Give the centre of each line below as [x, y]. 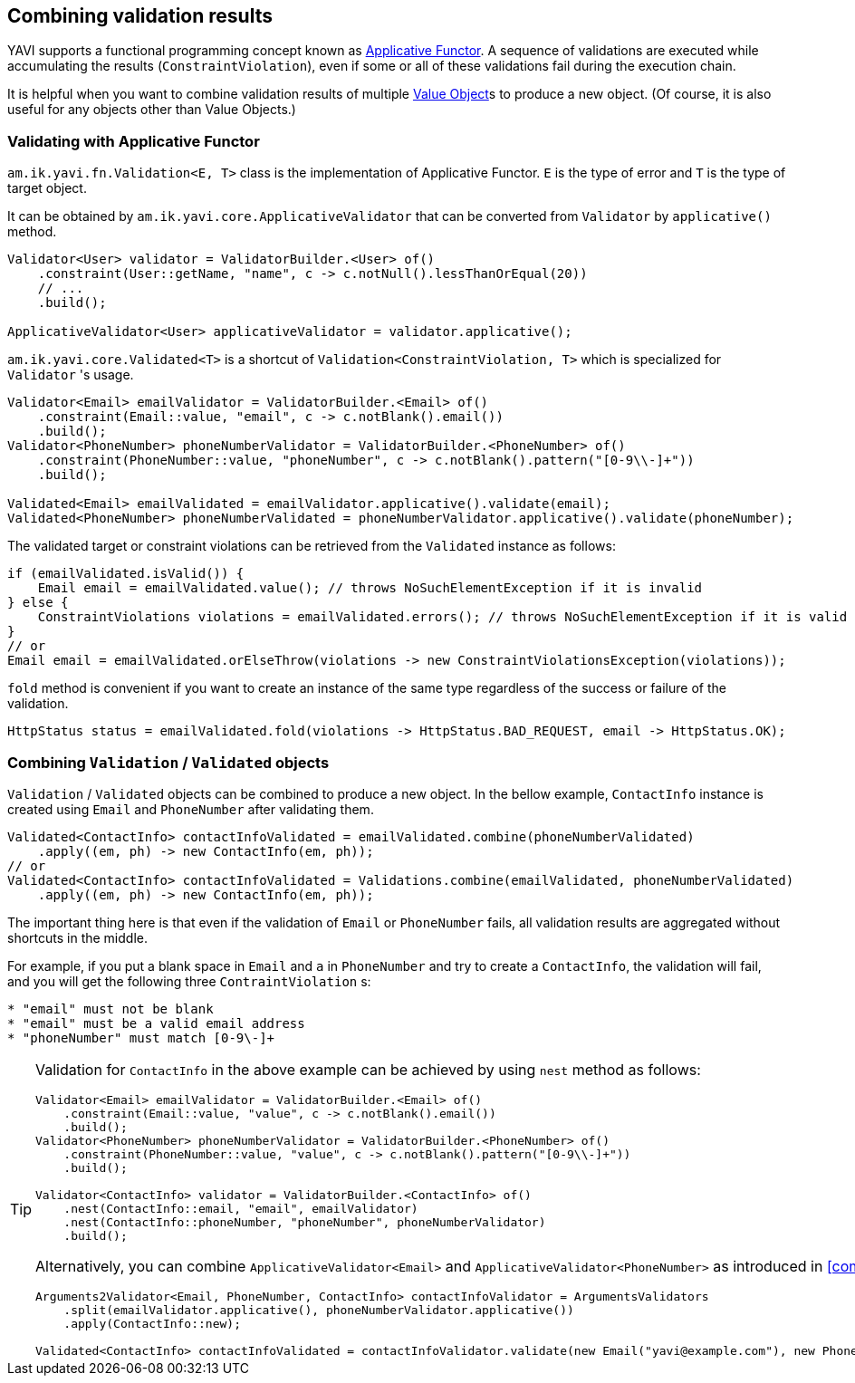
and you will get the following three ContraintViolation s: [189, 981]
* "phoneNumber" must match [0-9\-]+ [141, 1037]
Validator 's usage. [71, 375]
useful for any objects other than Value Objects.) [152, 110]
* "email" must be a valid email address [156, 1023]
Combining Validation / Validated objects [168, 762]
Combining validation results [140, 16]
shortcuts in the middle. [77, 937]
